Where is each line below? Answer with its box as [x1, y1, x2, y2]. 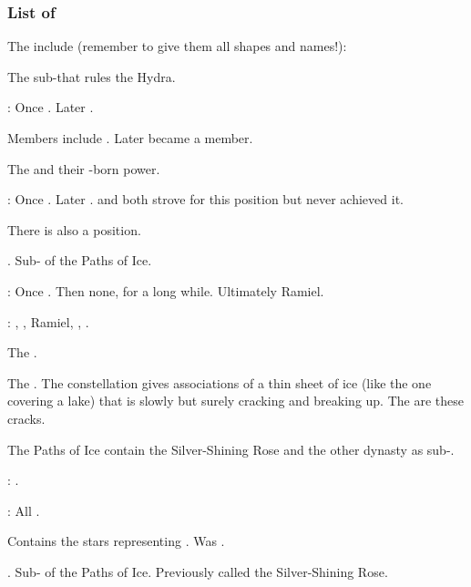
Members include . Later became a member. [7, 129, 253, 147]
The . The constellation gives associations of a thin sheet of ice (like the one [7, 373, 432, 392]
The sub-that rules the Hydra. [7, 67, 176, 86]
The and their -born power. [7, 159, 160, 178]
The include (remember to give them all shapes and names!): [7, 36, 347, 56]
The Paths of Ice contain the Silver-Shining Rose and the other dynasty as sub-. [7, 439, 455, 458]
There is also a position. [7, 220, 141, 239]
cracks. [7, 408, 46, 427]
